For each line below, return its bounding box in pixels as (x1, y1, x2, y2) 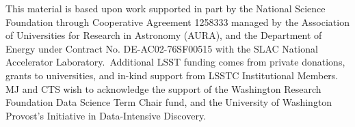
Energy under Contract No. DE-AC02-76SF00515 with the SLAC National (5, 41, 318, 55)
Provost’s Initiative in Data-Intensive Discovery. (5, 108, 207, 122)
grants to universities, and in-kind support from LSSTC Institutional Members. (5, 68, 339, 82)
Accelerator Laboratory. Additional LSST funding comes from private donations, (5, 55, 345, 69)
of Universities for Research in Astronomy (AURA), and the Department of (5, 28, 322, 42)
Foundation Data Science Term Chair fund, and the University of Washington (5, 95, 332, 109)
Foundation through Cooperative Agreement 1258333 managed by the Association (5, 14, 350, 29)
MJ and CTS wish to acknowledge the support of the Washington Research (5, 81, 321, 96)
